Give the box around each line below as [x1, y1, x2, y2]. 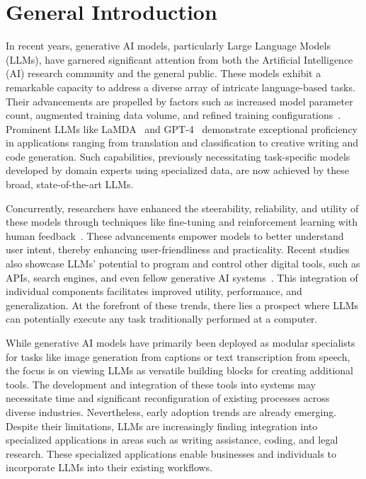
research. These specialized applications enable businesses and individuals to [6, 446, 337, 461]
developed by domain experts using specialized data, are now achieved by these [6, 163, 349, 178]
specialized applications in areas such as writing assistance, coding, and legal [6, 432, 338, 447]
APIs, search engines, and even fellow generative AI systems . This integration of [6, 270, 358, 284]
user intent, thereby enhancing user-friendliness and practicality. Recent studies [6, 242, 350, 257]
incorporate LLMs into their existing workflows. [6, 460, 213, 475]
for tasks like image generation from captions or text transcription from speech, [6, 349, 350, 364]
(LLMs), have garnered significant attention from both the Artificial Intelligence [6, 52, 353, 67]
